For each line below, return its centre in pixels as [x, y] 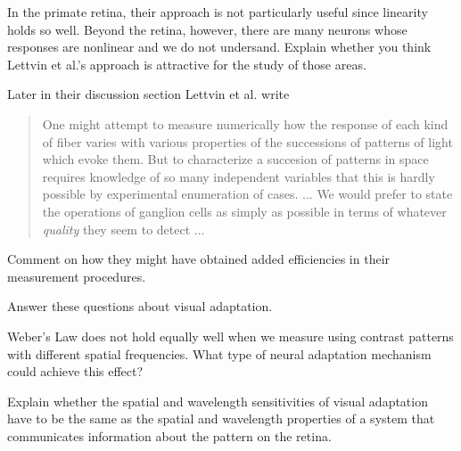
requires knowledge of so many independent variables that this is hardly [239, 176]
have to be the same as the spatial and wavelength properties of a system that [221, 418]
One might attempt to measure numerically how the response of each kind [245, 123]
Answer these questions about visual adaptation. [140, 306]
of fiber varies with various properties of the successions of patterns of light [247, 141]
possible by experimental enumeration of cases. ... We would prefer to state [247, 194]
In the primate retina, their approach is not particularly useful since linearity [218, 12]
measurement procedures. [77, 276]
